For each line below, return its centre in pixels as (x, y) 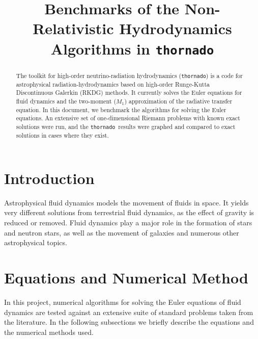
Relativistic (73, 28)
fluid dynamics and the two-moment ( (66, 101)
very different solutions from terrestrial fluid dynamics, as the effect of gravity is (129, 212)
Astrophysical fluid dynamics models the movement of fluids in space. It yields (126, 202)
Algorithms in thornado (132, 48)
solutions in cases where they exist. (62, 135)
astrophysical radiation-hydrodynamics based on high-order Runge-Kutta (113, 84)
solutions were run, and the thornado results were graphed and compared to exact (126, 127)
